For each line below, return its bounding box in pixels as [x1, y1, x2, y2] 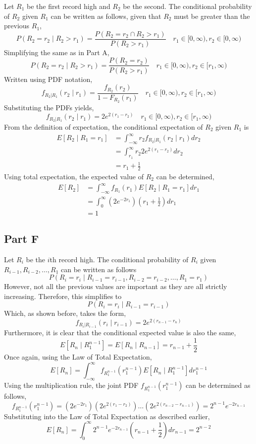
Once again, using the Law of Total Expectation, [4, 352, 152, 362]
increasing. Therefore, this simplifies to [4, 291, 122, 301]
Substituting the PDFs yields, [4, 102, 94, 112]
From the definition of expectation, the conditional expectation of [4, 121, 203, 132]
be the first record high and [27, 1, 110, 11]
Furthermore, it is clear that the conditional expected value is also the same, [4, 327, 236, 338]
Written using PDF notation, [4, 74, 93, 84]
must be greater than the [174, 10, 250, 21]
